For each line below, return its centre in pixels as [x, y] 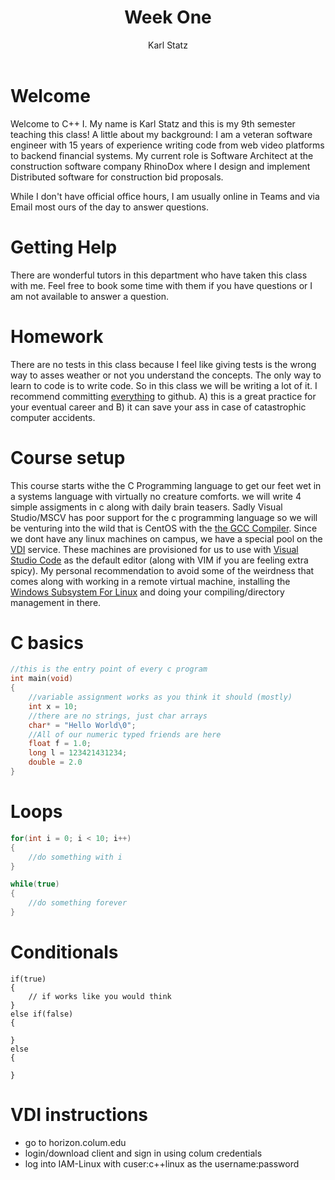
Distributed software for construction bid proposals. [117, 177]
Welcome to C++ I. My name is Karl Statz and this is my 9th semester [153, 123]
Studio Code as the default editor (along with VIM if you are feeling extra [159, 560]
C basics [47, 642]
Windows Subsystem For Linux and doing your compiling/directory [147, 592]
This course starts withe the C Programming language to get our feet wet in [166, 485]
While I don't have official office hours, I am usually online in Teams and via [165, 196]
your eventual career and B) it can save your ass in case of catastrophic [158, 407]
